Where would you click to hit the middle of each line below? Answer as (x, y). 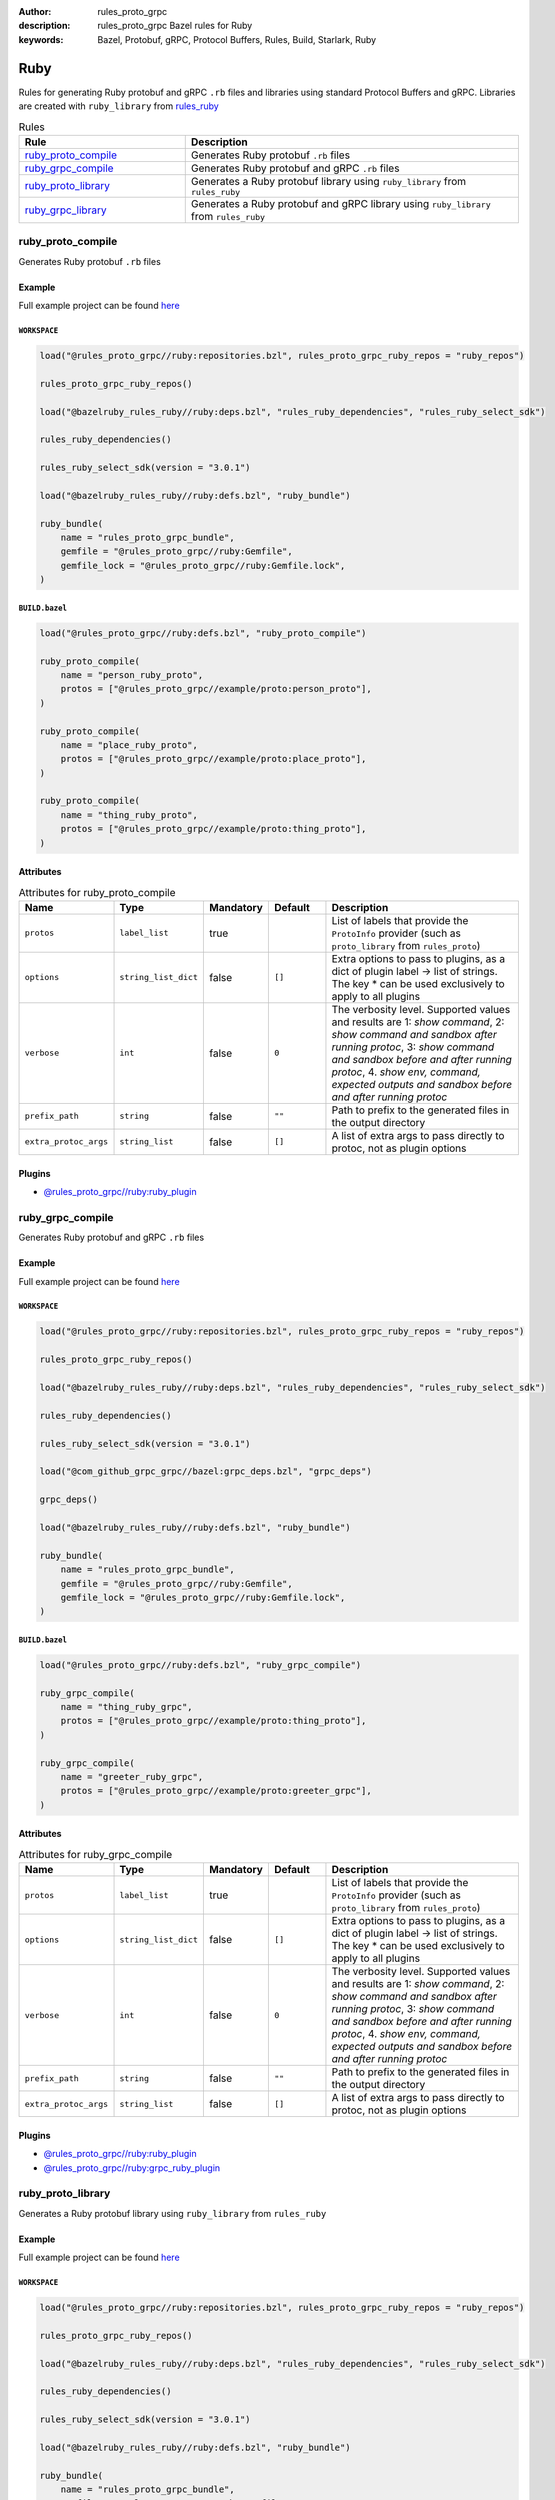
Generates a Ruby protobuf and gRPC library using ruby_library (340, 203)
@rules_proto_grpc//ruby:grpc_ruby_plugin (132, 2167)
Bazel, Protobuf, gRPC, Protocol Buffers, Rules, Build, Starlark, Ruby (237, 39)
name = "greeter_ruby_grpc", (132, 1776)
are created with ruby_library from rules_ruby (118, 106)
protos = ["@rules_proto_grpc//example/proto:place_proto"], (213, 759)
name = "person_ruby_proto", (132, 674)
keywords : (41, 39)
